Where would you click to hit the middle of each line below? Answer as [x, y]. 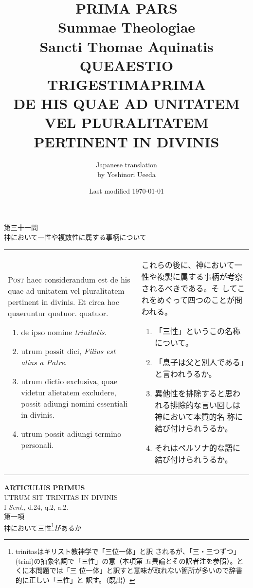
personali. [37, 445]
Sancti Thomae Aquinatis [126, 46]
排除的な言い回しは [205, 405]
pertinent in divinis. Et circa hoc [63, 302]
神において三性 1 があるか [43, 527]
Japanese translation [126, 165]
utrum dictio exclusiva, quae [69, 381]
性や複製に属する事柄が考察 [192, 277]
